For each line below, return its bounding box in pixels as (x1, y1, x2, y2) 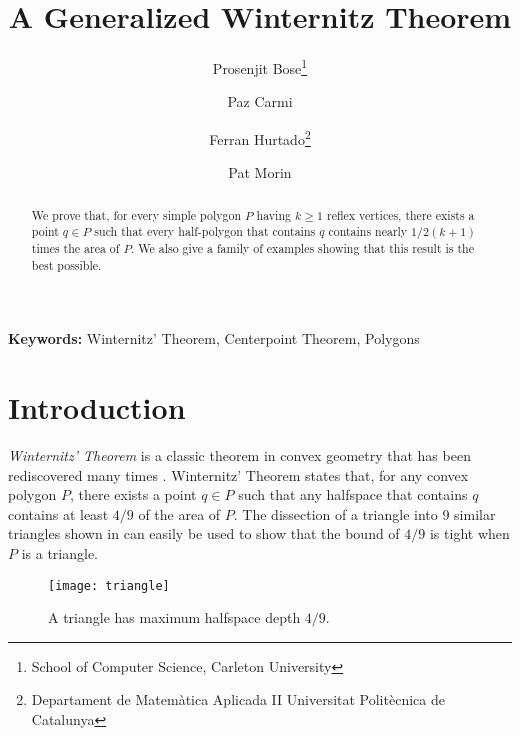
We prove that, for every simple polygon (31, 206, 242, 223)
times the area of (31, 239, 120, 256)
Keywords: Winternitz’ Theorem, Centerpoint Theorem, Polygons (8, 328, 420, 349)
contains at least (8, 503, 109, 524)
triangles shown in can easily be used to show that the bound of (8, 523, 400, 544)
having (256, 206, 291, 223)
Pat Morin (228, 162, 292, 183)
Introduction (8, 387, 186, 428)
